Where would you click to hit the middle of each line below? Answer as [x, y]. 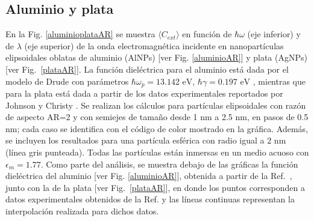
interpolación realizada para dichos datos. [82, 210]
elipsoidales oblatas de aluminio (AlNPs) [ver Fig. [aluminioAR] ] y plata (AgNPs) [156, 57]
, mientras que [279, 81]
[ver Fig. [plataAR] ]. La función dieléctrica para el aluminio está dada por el [147, 69]
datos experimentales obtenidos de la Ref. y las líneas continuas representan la [150, 199]
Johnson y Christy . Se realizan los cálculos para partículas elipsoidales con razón [156, 105]
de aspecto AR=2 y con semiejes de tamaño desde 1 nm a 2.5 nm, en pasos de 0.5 [157, 117]
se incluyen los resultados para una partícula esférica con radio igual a [135, 140]
